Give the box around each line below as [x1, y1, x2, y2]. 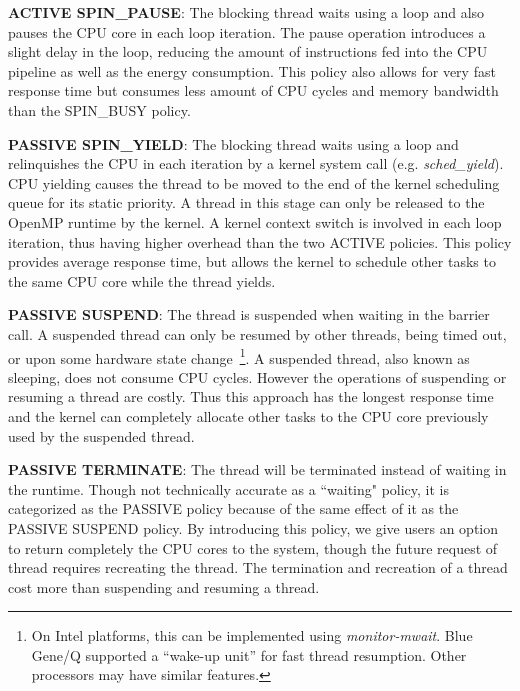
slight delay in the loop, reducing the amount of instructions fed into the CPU [8, 41, 488, 62]
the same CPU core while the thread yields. [8, 270, 276, 291]
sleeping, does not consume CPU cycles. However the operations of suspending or [8, 366, 507, 387]
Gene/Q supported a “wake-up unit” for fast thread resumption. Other [31, 644, 467, 665]
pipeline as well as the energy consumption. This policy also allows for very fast [8, 60, 496, 81]
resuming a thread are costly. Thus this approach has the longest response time [8, 386, 494, 407]
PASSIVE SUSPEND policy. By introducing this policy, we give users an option [8, 517, 499, 538]
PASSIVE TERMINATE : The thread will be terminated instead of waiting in [8, 459, 507, 480]
